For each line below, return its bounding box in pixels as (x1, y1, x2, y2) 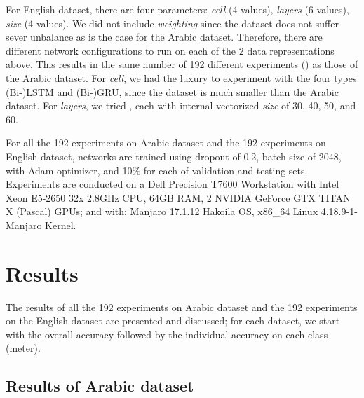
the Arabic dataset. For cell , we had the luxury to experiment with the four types (6, 70, 357, 85)
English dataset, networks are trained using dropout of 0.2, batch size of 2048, (6, 149, 342, 163)
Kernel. (45, 217, 76, 232)
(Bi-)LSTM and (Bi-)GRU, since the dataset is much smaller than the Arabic (6, 84, 339, 99)
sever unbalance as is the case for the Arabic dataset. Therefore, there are (6, 29, 323, 44)
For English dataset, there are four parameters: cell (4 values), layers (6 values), (6, 2, 349, 16)
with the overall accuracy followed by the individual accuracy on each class (6, 327, 328, 341)
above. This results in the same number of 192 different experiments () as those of (6, 57, 358, 71)
